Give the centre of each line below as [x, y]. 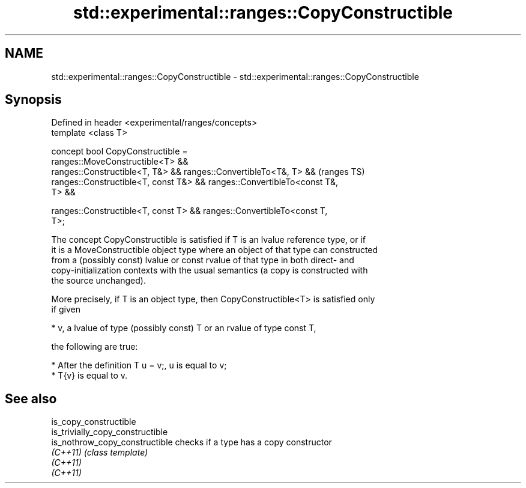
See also [31, 398]
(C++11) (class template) [100, 453]
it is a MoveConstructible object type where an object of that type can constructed [215, 250]
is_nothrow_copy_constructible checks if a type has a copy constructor [192, 442]
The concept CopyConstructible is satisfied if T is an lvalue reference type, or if [208, 240]
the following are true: [95, 347]
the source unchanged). [98, 281]
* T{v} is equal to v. [89, 376]
